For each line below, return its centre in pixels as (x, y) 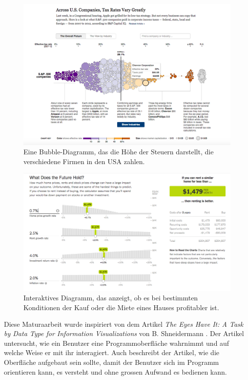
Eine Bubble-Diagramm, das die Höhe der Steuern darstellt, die (119, 152)
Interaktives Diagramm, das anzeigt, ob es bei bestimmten (111, 298)
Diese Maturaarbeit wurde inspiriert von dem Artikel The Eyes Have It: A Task (124, 324)
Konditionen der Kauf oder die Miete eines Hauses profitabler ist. (121, 307)
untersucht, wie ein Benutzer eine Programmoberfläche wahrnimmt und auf (117, 343)
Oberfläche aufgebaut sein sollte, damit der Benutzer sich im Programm (112, 362)
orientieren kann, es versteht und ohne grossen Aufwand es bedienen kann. (115, 371)
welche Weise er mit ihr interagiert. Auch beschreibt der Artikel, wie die (112, 352)
